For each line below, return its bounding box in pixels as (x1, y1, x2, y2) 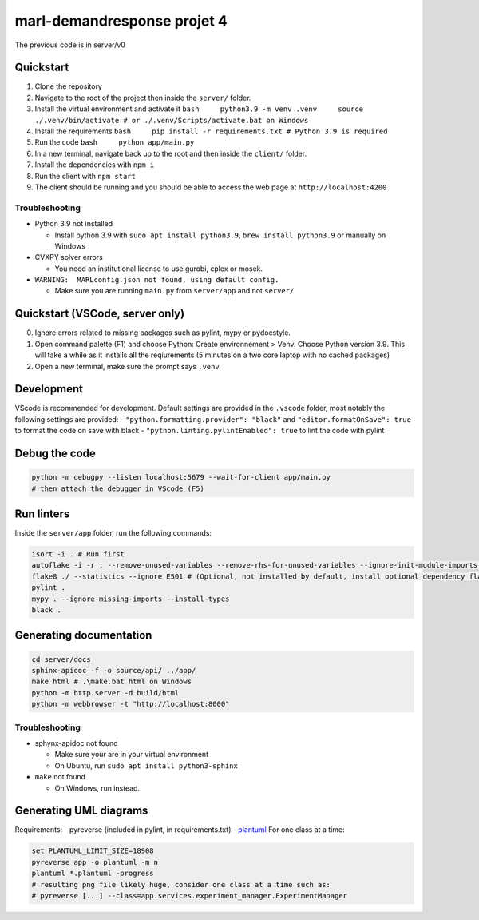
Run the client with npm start (34, 171, 136, 181)
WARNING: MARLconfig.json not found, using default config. (34, 276, 279, 285)
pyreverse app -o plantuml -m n (31, 858, 159, 866)
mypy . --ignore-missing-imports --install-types (31, 594, 230, 603)
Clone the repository (34, 82, 103, 91)
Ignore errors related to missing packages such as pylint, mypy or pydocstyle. (34, 328, 291, 337)
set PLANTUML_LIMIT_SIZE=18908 (31, 846, 155, 855)
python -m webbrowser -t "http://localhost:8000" (31, 699, 230, 709)
